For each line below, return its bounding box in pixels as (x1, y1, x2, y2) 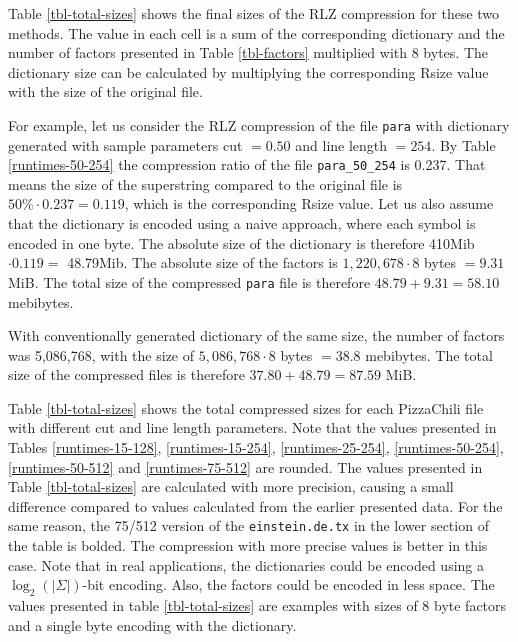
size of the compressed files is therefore (8, 364, 245, 385)
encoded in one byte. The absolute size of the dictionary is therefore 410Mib (8, 232, 475, 253)
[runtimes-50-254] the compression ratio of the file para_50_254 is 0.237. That (8, 154, 486, 175)
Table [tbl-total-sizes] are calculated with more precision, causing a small (8, 476, 454, 497)
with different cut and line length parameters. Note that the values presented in (8, 417, 497, 438)
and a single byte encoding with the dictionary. (8, 614, 297, 635)
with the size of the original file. (8, 81, 203, 102)
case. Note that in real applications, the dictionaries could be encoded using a (8, 554, 484, 575)
